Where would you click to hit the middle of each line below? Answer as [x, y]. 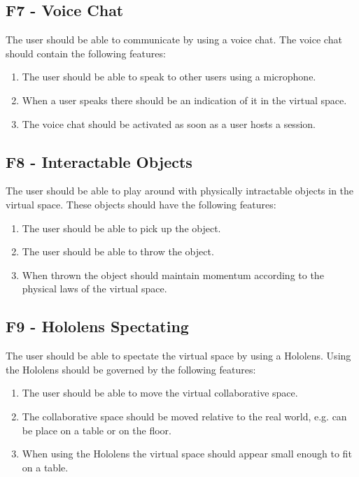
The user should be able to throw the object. [118, 251]
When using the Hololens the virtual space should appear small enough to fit [187, 454]
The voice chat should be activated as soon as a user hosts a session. [169, 123]
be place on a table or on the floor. [97, 430]
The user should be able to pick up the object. [121, 228]
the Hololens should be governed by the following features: [131, 369]
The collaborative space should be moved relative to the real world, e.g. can [184, 416]
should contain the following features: [86, 53]
